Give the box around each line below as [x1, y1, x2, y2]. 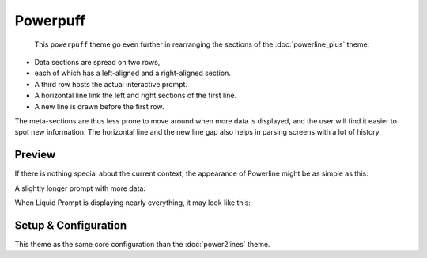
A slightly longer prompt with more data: [14, 183, 146, 193]
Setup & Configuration [14, 218, 127, 232]
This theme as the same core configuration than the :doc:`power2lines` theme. [14, 239, 270, 249]
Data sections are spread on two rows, [34, 57, 161, 66]
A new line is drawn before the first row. [34, 101, 164, 111]
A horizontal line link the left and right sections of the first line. [34, 91, 237, 101]
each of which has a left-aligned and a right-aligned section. [34, 68, 231, 78]
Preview [14, 148, 56, 161]
